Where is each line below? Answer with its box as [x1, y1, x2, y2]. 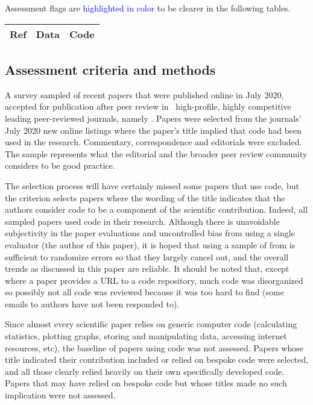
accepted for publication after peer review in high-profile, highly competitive [5, 100, 291, 113]
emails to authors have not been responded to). [5, 297, 180, 310]
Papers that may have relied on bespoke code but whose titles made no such [5, 377, 287, 389]
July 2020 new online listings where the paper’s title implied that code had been [5, 124, 302, 136]
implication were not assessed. [5, 389, 116, 401]
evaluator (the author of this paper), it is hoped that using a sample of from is [5, 238, 296, 251]
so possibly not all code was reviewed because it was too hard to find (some [5, 286, 284, 298]
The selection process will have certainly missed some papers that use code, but [5, 179, 299, 192]
